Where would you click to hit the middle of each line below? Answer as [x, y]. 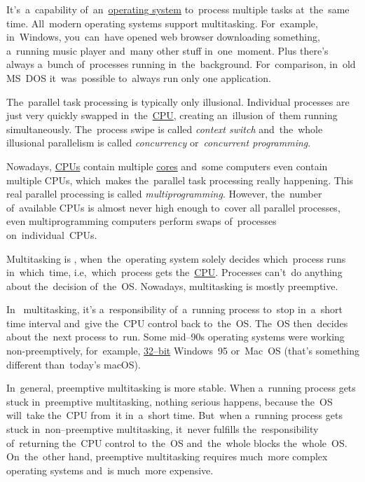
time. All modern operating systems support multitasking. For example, [162, 23]
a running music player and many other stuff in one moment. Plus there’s [167, 50]
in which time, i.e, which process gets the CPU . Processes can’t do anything [174, 272]
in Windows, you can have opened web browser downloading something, [163, 37]
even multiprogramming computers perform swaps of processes [142, 221]
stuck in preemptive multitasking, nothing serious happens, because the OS [170, 401]
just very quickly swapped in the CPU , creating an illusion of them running [172, 115]
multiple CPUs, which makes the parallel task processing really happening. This [180, 180]
